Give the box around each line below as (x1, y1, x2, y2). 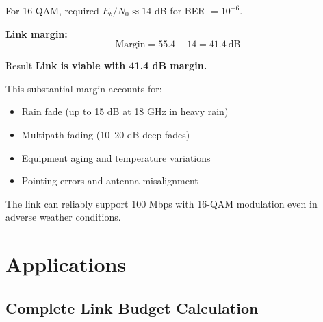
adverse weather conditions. (5, 210, 121, 224)
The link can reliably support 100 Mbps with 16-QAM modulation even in (5, 196, 318, 210)
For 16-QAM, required (5, 3, 99, 17)
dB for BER (155, 3, 205, 17)
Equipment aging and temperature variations (21, 150, 211, 164)
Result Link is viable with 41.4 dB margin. (5, 58, 207, 73)
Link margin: (5, 26, 68, 40)
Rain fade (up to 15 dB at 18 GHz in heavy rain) (21, 104, 229, 119)
